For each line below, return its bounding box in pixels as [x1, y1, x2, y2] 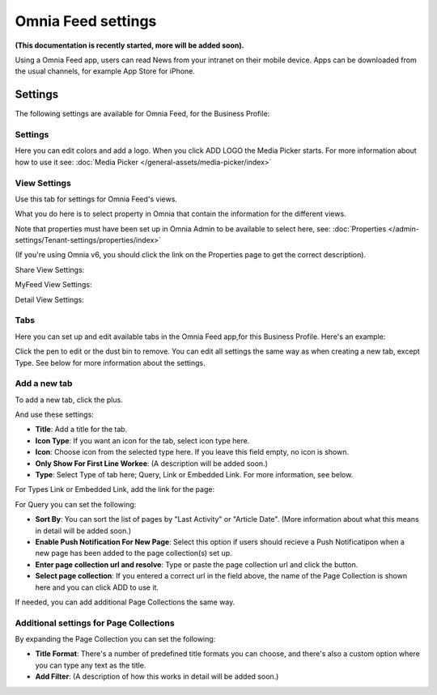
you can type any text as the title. [35, 660, 146, 670]
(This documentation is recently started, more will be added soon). [15, 40, 244, 50]
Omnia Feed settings [15, 12, 157, 30]
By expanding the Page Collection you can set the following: [15, 634, 216, 644]
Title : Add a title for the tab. [35, 425, 128, 434]
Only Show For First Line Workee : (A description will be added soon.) [35, 458, 269, 468]
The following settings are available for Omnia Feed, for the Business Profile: [15, 109, 270, 119]
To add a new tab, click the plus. [15, 395, 123, 405]
